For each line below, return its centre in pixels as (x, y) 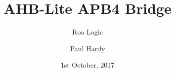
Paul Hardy (87, 48)
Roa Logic (87, 32)
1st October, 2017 (87, 65)
